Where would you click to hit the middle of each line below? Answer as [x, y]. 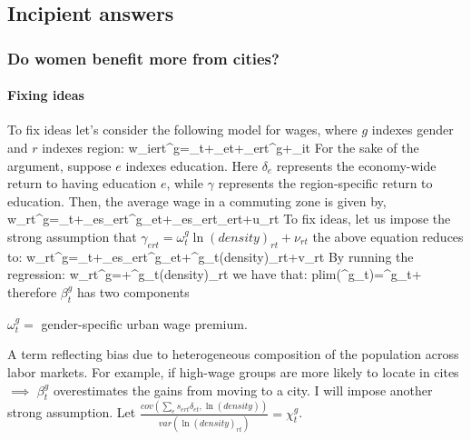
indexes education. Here [191, 165]
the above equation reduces [388, 236]
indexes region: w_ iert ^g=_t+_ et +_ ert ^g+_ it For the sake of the [231, 148]
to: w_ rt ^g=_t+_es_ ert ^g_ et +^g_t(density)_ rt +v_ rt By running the [211, 256]
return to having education [82, 183]
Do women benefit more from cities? [143, 58]
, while [185, 183]
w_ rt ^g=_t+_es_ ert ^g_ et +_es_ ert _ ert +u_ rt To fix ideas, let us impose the [229, 219]
